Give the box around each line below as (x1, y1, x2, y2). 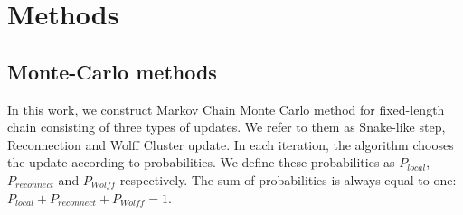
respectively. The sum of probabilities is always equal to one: (119, 170, 457, 189)
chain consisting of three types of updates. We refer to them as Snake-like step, (7, 117, 446, 136)
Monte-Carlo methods (7, 57, 217, 85)
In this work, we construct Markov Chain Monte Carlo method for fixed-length (7, 99, 445, 118)
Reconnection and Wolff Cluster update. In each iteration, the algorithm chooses (7, 135, 454, 154)
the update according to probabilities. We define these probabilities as (7, 153, 395, 172)
